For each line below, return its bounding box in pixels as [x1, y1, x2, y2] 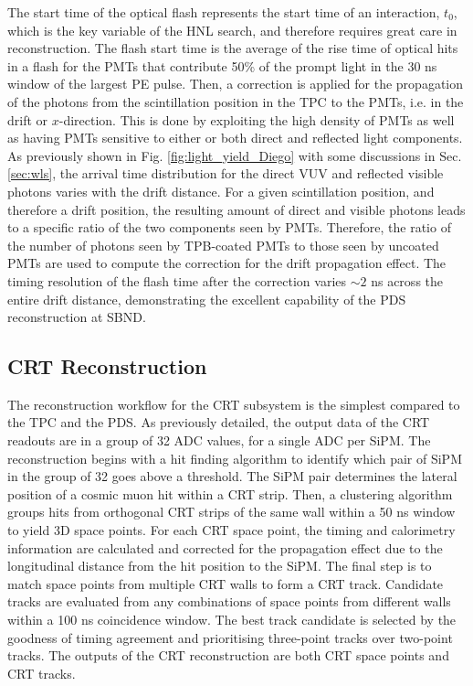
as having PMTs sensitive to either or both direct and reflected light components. [7, 128, 463, 147]
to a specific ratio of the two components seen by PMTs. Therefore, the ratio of [7, 218, 451, 237]
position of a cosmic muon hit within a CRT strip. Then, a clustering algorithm [7, 484, 453, 503]
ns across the [371, 271, 443, 290]
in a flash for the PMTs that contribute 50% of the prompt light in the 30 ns [7, 56, 437, 75]
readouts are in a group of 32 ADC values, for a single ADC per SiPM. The [7, 431, 431, 450]
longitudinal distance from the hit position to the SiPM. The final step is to [7, 556, 432, 575]
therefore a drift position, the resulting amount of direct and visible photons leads [7, 199, 466, 219]
